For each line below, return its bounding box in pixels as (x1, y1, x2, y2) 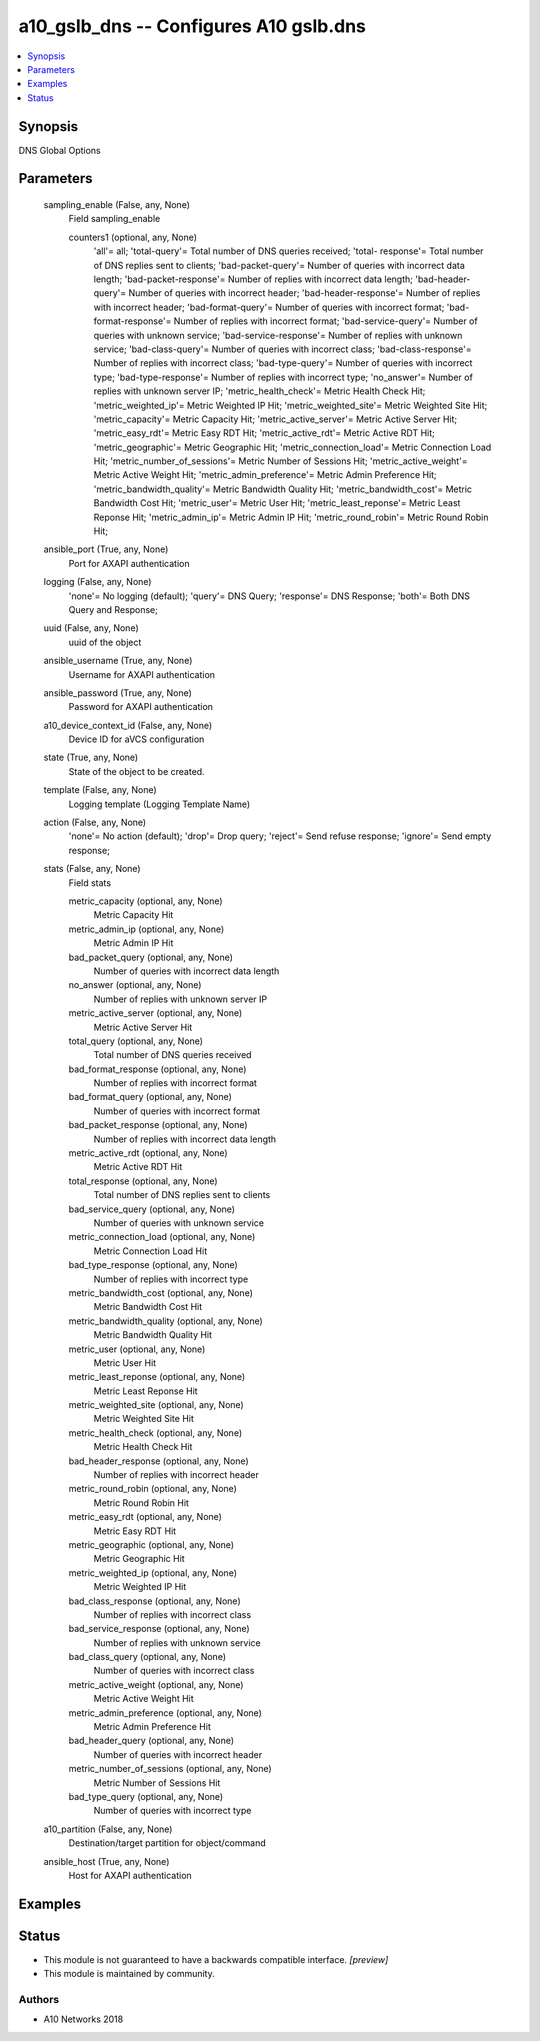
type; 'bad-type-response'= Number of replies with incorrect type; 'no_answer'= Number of (93, 371, 474, 383)
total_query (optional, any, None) (68, 1035, 204, 1047)
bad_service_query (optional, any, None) (68, 1203, 235, 1215)
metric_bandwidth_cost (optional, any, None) (68, 1286, 254, 1299)
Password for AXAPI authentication (68, 701, 214, 713)
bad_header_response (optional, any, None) (68, 1455, 249, 1467)
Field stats (68, 876, 112, 889)
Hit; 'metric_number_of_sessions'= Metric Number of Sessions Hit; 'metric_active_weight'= (93, 455, 469, 467)
